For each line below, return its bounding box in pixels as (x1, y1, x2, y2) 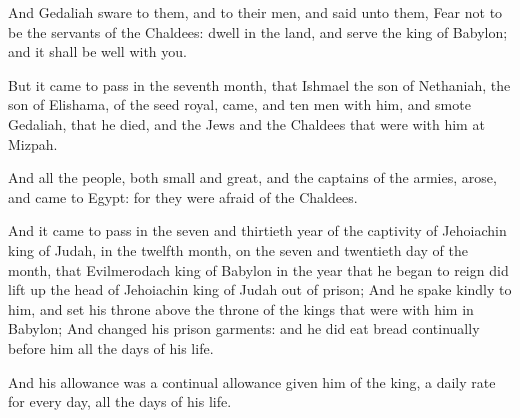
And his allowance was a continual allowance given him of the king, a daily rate (8, 371, 496, 392)
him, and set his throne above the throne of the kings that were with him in (8, 298, 474, 319)
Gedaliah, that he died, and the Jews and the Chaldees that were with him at (8, 113, 485, 134)
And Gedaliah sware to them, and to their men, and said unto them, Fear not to (8, 2, 503, 22)
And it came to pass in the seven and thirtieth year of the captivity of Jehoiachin (8, 220, 507, 241)
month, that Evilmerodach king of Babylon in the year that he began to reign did (8, 259, 509, 280)
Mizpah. (8, 133, 58, 154)
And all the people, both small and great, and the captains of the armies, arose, (8, 167, 497, 188)
